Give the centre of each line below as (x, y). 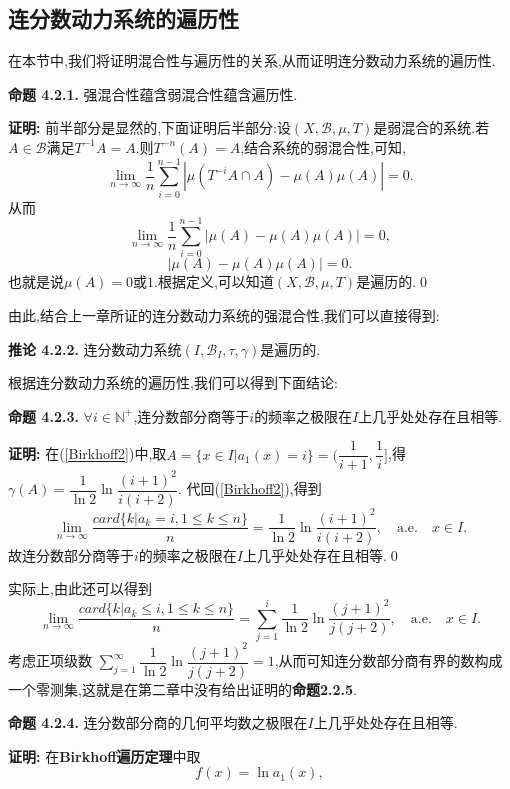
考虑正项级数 (50, 660)
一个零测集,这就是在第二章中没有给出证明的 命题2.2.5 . (182, 688)
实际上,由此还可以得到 (80, 588)
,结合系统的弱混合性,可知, (323, 146)
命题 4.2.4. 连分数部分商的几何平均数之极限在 (158, 722)
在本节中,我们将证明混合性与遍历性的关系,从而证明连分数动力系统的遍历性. (252, 60)
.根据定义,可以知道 (214, 281)
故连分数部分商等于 (71, 554)
